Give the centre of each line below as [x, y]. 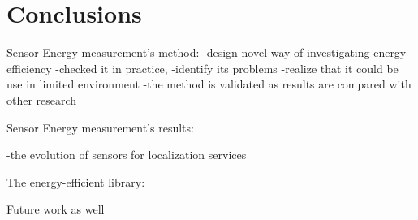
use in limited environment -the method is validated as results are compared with [209, 84]
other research [42, 99]
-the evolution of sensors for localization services [127, 155]
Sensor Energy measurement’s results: [100, 127]
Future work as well [56, 209]
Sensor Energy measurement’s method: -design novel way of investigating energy [207, 52]
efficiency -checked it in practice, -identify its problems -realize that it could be [203, 68]
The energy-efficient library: [76, 181]
